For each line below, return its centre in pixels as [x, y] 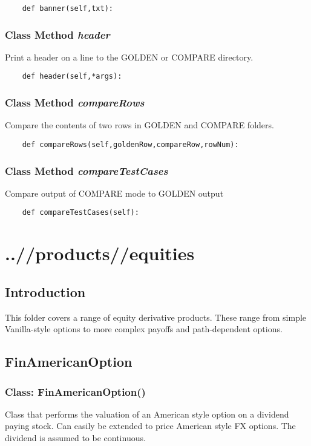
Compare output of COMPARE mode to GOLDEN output [114, 193]
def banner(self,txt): [67, 8]
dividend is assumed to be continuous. [75, 438]
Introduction [45, 291]
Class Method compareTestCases [87, 170]
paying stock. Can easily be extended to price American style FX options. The [150, 426]
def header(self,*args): [72, 77]
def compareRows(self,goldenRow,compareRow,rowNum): [130, 144]
